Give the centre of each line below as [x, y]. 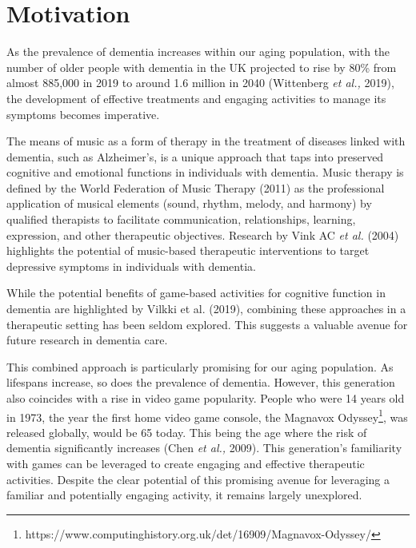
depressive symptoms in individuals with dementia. [131, 266]
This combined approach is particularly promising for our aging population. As [200, 366]
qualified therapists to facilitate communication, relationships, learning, [181, 219]
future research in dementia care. [87, 340]
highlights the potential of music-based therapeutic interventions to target [188, 250]
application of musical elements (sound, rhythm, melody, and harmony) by [189, 203]
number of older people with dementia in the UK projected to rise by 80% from [202, 67]
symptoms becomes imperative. [83, 114]
